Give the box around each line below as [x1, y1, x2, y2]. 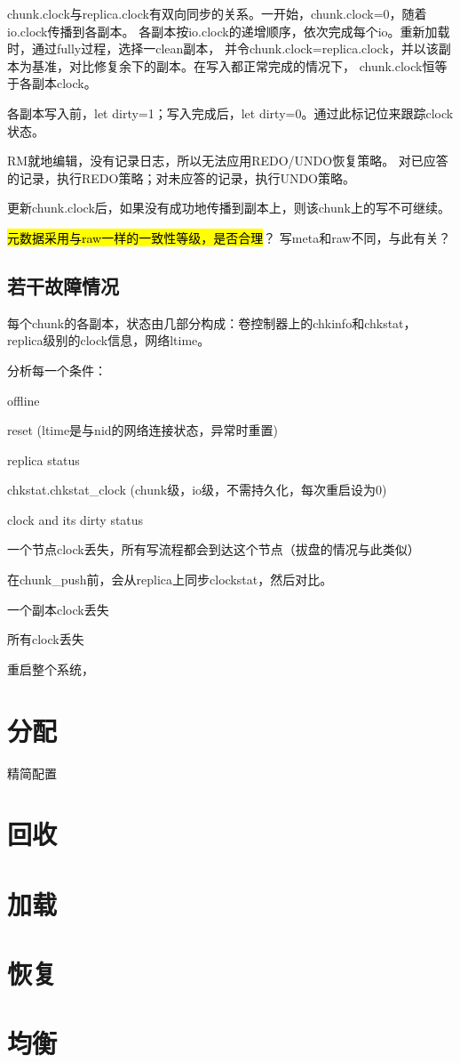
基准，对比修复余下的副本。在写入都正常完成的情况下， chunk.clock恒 [31, 56, 435, 75]
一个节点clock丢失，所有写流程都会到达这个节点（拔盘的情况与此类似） [7, 540, 420, 559]
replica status [7, 450, 80, 469]
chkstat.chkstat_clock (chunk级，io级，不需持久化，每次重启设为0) [7, 480, 387, 499]
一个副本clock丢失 [7, 600, 109, 618]
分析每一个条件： [7, 360, 107, 379]
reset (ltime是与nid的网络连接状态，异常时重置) [7, 421, 279, 439]
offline [7, 391, 40, 409]
